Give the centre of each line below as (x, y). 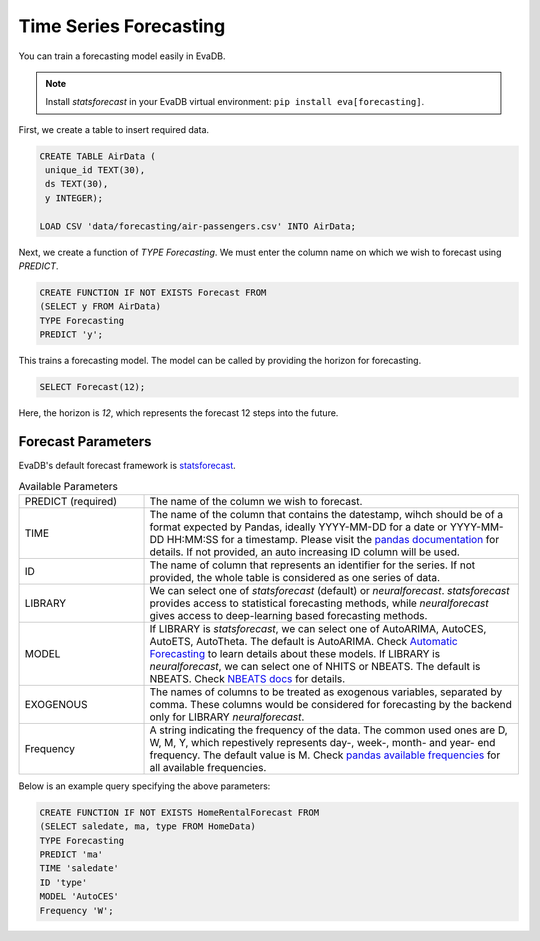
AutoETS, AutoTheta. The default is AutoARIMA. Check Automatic (304, 641)
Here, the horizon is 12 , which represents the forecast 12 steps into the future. (178, 413)
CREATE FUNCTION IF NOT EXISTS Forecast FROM (153, 293)
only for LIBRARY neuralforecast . (227, 717)
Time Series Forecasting (122, 26)
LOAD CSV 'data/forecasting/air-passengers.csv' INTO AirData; (198, 226)
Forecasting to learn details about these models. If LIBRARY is (294, 653)
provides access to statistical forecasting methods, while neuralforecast (319, 603)
